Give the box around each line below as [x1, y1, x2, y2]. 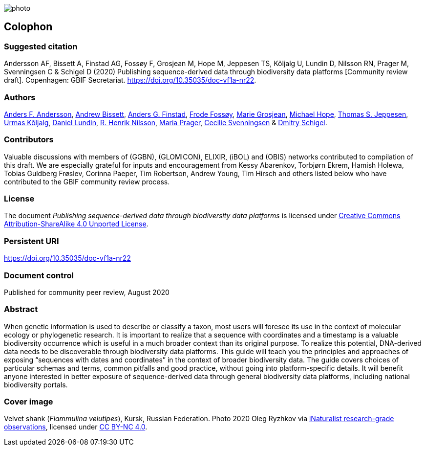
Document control [4, 270, 74, 280]
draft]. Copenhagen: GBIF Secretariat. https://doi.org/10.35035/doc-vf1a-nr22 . [4, 76, 256, 85]
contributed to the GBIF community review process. [4, 177, 170, 186]
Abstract [4, 304, 38, 315]
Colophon [4, 21, 53, 33]
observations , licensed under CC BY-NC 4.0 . [4, 423, 148, 431]
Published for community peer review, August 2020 [4, 288, 170, 296]
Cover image [4, 397, 53, 407]
